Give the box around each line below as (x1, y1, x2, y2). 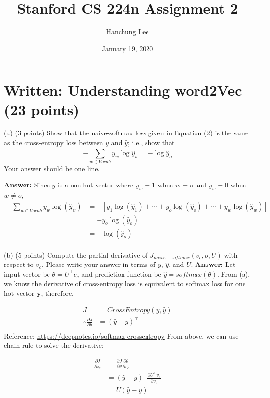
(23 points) (4, 99, 80, 119)
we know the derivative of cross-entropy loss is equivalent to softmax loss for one (4, 278, 246, 289)
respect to (4, 259, 34, 269)
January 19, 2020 (101, 43, 153, 53)
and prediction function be (81, 268, 161, 279)
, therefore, (41, 288, 74, 298)
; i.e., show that (127, 137, 175, 148)
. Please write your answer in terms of (41, 259, 156, 269)
